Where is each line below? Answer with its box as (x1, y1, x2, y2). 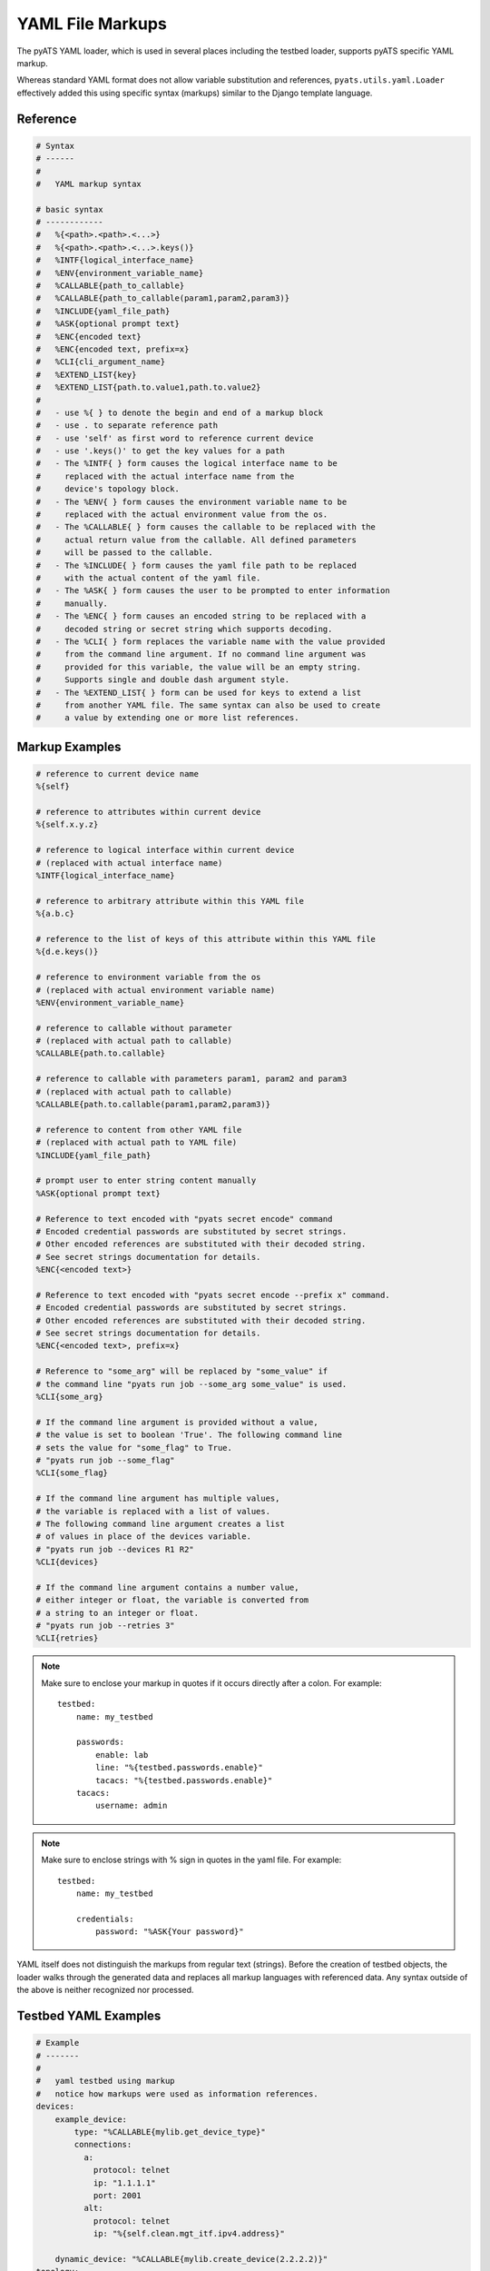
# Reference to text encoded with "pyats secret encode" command (35, 1214, 333, 1224)
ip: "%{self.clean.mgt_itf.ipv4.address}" (93, 2228, 285, 2239)
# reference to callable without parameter (35, 1023, 233, 1033)
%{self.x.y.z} (35, 819, 99, 830)
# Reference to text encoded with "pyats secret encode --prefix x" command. (35, 1290, 390, 1300)
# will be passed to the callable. (35, 548, 213, 558)
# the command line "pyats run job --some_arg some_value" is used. (35, 1379, 348, 1389)
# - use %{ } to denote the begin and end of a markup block (35, 407, 324, 418)
